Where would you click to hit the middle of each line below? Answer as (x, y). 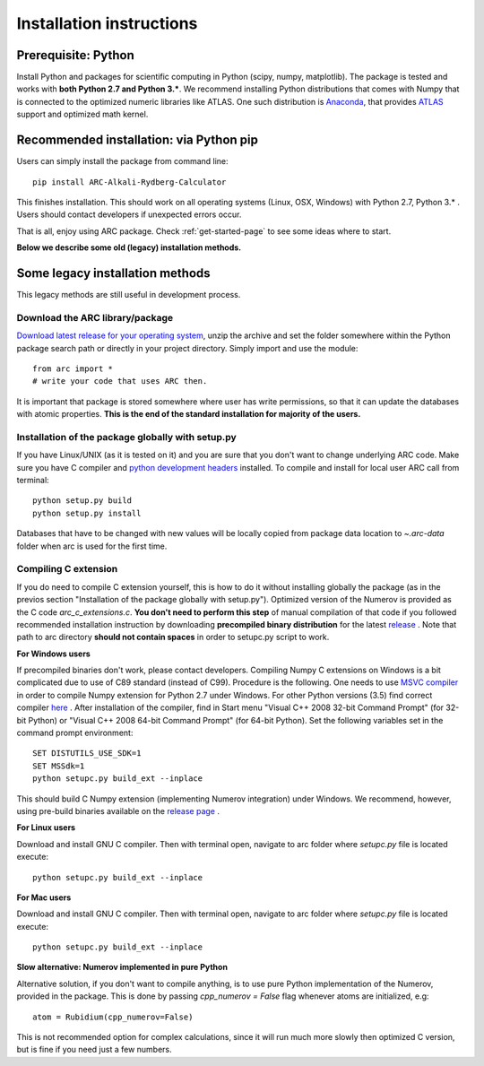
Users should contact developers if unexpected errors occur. (129, 214)
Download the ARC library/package (95, 317)
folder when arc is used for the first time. (92, 546)
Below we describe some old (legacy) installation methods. (129, 247)
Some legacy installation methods (113, 273)
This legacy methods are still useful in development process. (129, 295)
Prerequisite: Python (75, 55)
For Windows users (54, 654)
